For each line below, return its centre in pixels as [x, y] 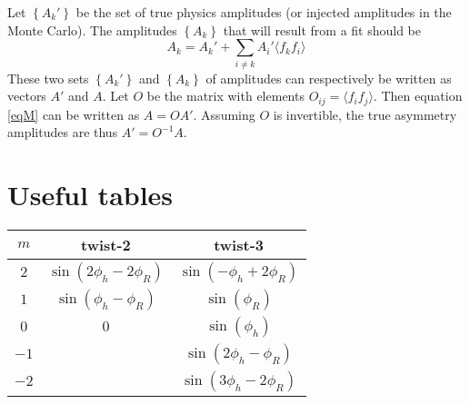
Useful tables [90, 194]
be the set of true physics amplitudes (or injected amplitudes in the [264, 12]
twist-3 [239, 244]
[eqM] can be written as [74, 114]
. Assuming [224, 114]
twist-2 [106, 244]
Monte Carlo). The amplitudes [92, 30]
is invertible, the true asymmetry [365, 114]
